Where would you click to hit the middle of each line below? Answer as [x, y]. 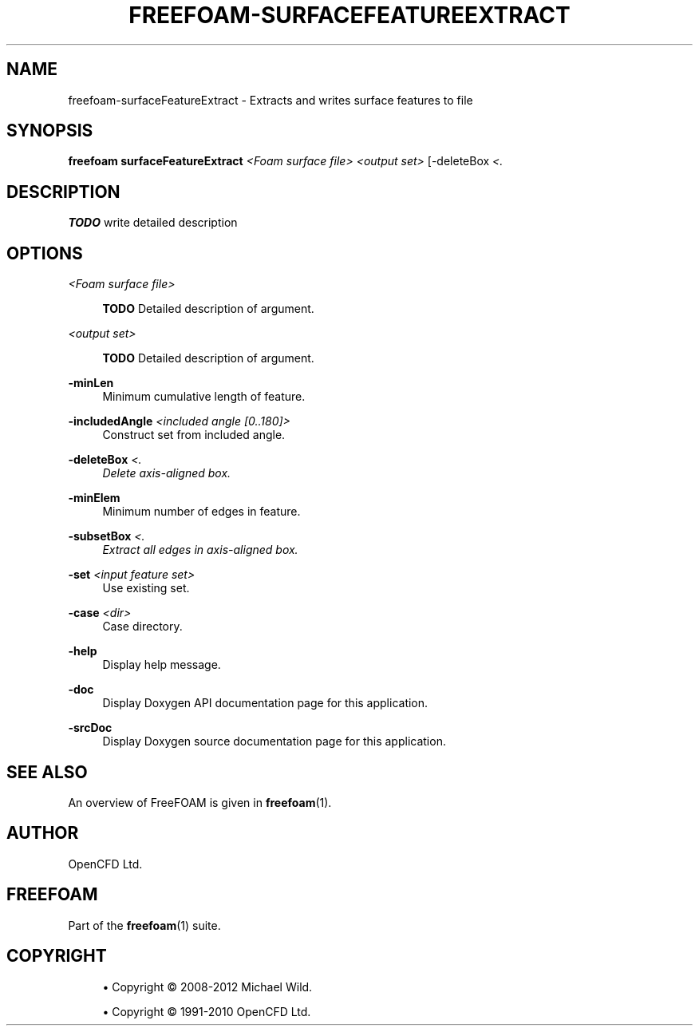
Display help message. [162, 665]
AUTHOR [43, 833]
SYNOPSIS [50, 131]
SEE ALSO [47, 772]
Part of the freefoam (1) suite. [144, 925]
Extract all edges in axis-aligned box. [200, 550]
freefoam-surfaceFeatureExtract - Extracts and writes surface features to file [271, 100]
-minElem [94, 498]
